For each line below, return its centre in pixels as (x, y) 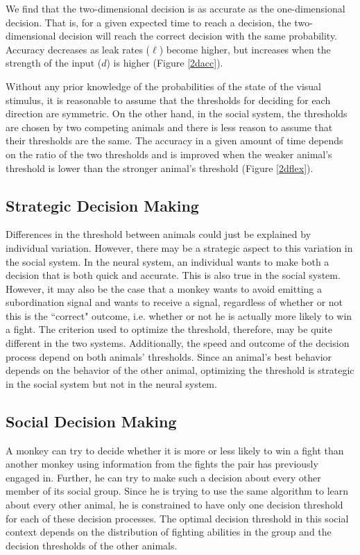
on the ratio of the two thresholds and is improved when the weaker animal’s (169, 154)
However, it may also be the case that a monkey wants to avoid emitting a (164, 288)
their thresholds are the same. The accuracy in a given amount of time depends (174, 140)
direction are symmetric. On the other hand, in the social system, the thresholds (177, 113)
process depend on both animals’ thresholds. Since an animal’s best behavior (169, 356)
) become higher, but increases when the (245, 49)
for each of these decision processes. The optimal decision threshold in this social (177, 518)
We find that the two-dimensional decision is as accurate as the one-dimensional (175, 8)
